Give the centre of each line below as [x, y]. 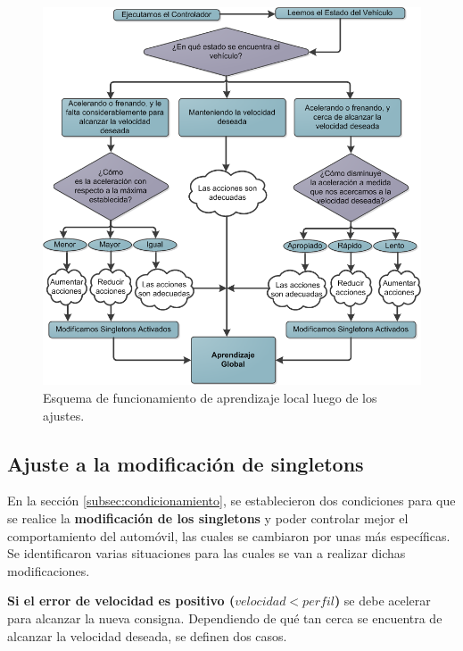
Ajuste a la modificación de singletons [186, 463]
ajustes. [64, 415]
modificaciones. [49, 570]
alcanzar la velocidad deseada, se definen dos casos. [147, 635]
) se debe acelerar [382, 601]
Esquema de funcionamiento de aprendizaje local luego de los [210, 398]
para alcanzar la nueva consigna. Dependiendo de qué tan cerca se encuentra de [225, 618]
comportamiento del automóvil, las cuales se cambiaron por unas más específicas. [229, 535]
